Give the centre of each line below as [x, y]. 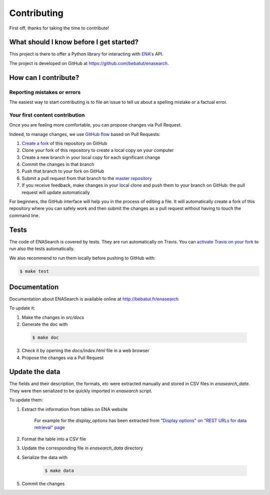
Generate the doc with [45, 324]
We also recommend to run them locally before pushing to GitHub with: [82, 258]
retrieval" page [49, 427]
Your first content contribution [47, 115]
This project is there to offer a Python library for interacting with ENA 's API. [86, 54]
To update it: [22, 308]
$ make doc [45, 338]
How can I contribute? [44, 77]
